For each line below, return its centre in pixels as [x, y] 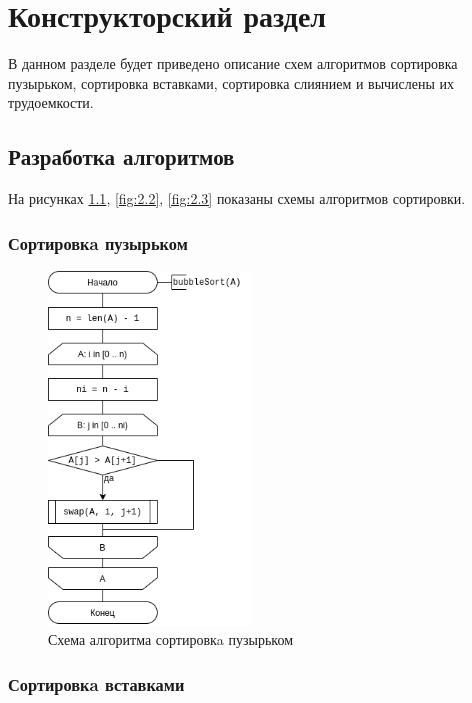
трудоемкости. [51, 102]
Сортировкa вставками [96, 683]
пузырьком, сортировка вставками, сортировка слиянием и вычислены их [231, 82]
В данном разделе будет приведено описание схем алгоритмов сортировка [233, 63]
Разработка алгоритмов [121, 156]
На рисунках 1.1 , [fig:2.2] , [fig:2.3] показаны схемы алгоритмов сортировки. [237, 198]
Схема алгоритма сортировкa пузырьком [171, 639]
